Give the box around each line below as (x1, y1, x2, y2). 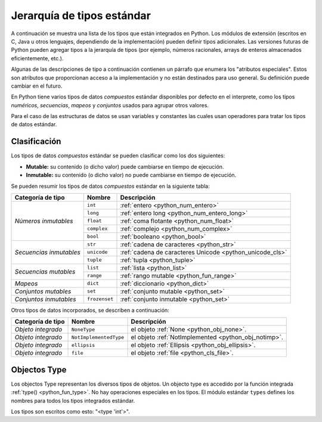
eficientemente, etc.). (11, 54, 64, 62)
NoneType (71, 326, 95, 333)
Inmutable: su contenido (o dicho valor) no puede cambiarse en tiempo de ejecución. (26, 172, 237, 179)
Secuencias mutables (14, 268, 76, 276)
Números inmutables (14, 216, 73, 225)
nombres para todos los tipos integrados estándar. (11, 397, 135, 404)
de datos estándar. (11, 121, 57, 128)
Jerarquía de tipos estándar (11, 9, 151, 22)
